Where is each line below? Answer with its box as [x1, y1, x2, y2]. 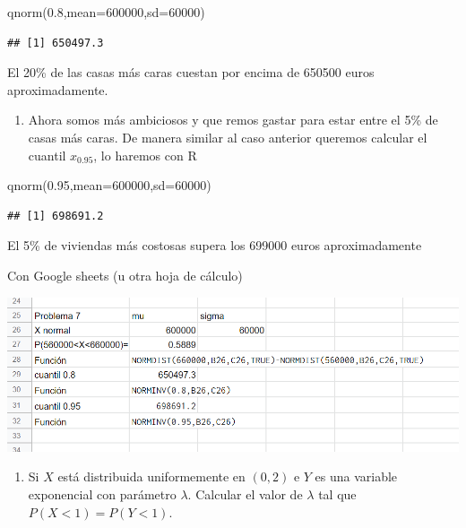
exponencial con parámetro [28, 485, 177, 504]
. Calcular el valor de [187, 485, 303, 504]
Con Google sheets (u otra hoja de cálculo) [7, 265, 243, 284]
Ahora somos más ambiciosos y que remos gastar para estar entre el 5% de [28, 110, 438, 129]
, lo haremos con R [93, 145, 197, 164]
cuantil [28, 145, 66, 164]
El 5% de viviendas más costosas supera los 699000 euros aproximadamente [7, 236, 422, 255]
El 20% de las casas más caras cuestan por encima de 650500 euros [7, 63, 375, 82]
